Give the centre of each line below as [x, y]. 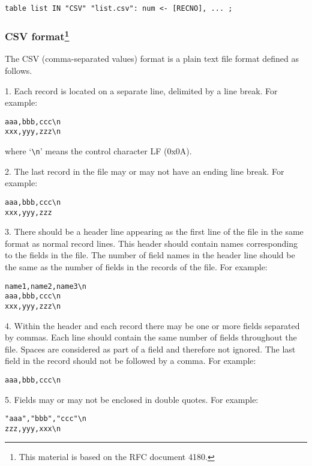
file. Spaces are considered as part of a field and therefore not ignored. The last [150, 349]
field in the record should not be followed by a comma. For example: [130, 361]
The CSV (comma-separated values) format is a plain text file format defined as [152, 59]
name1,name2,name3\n [46, 286]
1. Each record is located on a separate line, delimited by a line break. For [141, 90]
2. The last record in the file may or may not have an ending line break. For [145, 171]
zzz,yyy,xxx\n [33, 428]
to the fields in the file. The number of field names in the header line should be [150, 255]
